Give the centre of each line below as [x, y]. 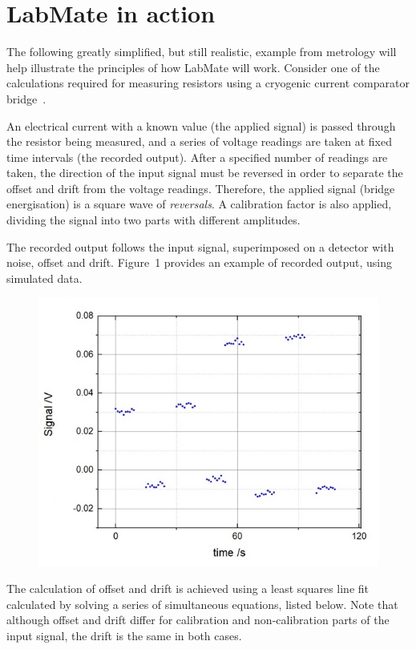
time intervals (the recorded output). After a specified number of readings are [197, 157]
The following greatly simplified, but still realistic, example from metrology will [202, 52]
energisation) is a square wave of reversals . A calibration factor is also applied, [199, 204]
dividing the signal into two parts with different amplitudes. [153, 220]
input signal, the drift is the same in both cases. [124, 636]
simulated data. [44, 278]
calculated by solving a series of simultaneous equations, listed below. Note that [202, 604]
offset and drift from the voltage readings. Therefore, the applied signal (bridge [201, 188]
